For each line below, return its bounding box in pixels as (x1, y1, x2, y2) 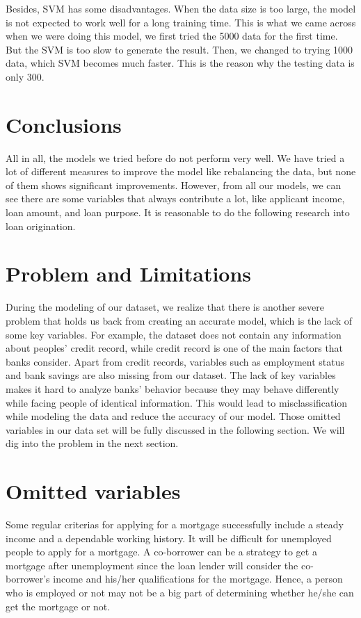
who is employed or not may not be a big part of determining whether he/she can (6, 585, 354, 599)
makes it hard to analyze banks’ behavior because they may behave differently (6, 381, 339, 396)
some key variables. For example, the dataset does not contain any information (6, 327, 342, 341)
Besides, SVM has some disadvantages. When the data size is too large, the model (6, 1, 356, 15)
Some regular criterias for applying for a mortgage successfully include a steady (6, 517, 344, 532)
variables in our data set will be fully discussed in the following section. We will (6, 422, 345, 437)
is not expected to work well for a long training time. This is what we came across (6, 15, 356, 29)
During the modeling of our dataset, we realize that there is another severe (6, 300, 324, 314)
